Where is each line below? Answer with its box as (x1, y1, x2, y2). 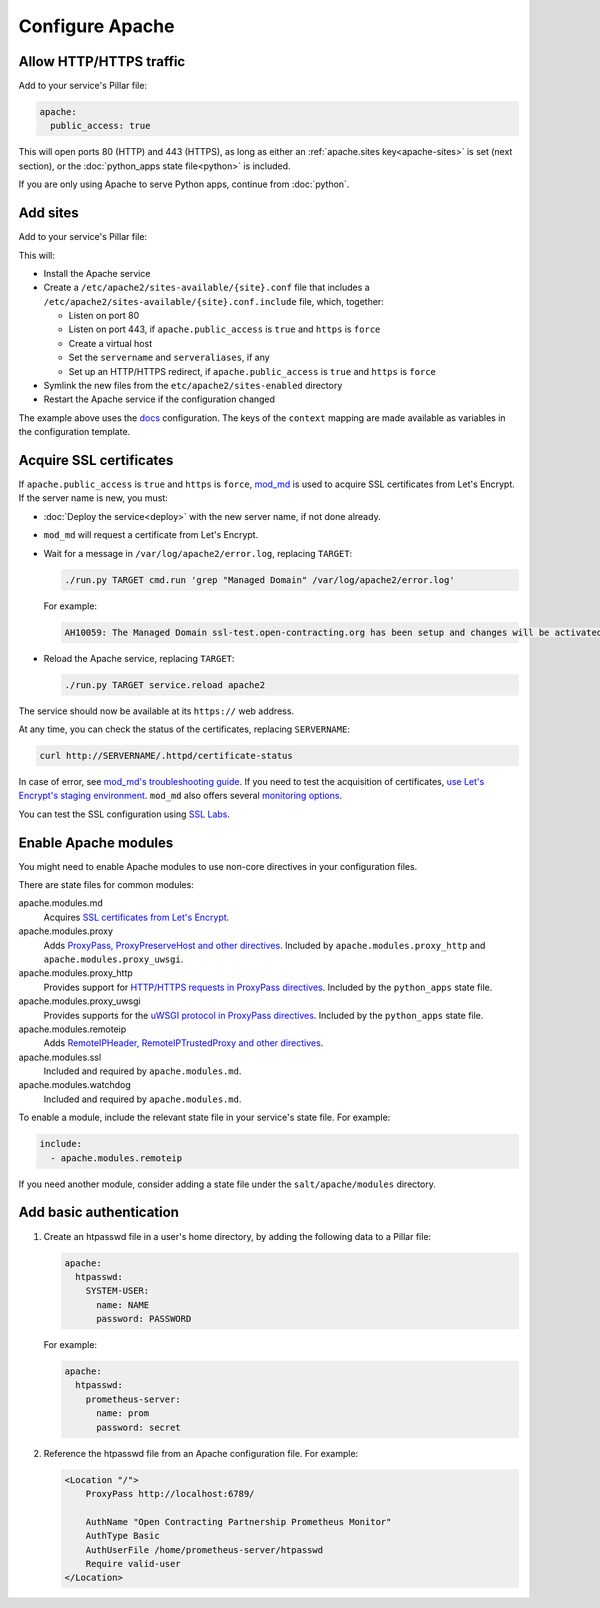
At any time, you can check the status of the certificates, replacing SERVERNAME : (18, 723, 350, 735)
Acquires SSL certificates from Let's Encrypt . (43, 911, 230, 923)
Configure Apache (18, 15, 175, 37)
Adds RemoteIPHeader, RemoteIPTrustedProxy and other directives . (43, 1037, 324, 1049)
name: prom (96, 1408, 150, 1419)
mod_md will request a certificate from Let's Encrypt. (43, 529, 259, 541)
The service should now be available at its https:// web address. (18, 705, 295, 717)
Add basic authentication (18, 1204, 180, 1221)
